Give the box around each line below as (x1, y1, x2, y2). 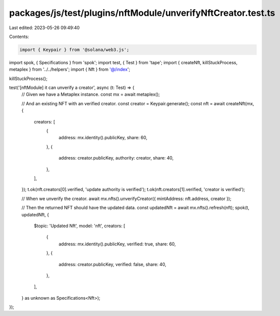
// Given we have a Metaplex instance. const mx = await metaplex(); (21, 91, 160, 97)
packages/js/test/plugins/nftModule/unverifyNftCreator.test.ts (9, 7, 276, 18)
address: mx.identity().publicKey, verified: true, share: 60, (58, 241, 176, 247)
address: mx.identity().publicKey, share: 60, (58, 135, 148, 141)
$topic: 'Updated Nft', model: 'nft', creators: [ (34, 223, 126, 229)
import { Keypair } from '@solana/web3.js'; (19, 47, 130, 52)
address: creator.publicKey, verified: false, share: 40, (58, 261, 167, 267)
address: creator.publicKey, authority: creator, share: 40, (58, 155, 174, 161)
